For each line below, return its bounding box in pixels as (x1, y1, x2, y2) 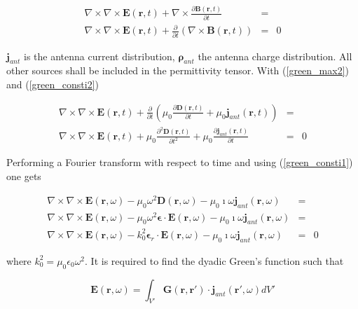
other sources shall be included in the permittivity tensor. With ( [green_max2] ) (6, 63, 349, 78)
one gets (6, 169, 41, 184)
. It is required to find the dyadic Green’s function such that (85, 253, 344, 268)
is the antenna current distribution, (23, 48, 175, 63)
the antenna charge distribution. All (198, 48, 352, 63)
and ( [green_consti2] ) (6, 76, 99, 91)
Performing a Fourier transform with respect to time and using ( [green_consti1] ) (6, 155, 353, 170)
